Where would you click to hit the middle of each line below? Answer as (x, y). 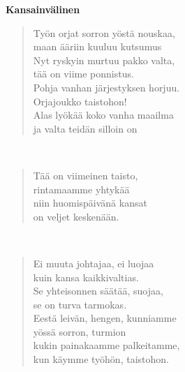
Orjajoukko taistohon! (80, 101)
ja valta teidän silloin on (85, 128)
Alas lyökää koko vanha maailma (103, 115)
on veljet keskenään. (76, 216)
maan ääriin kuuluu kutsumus (97, 46)
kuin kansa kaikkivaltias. (86, 277)
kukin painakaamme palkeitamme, (106, 345)
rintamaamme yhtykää (81, 189)
